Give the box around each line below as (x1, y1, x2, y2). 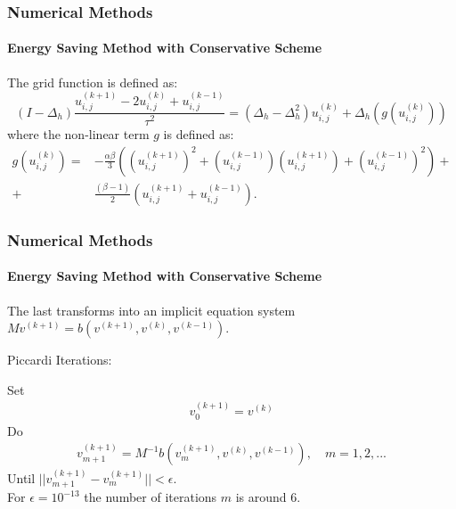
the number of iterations (84, 488, 217, 506)
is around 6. (235, 488, 301, 506)
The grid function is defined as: (7, 72, 178, 91)
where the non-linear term (7, 124, 150, 143)
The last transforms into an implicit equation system (7, 300, 296, 319)
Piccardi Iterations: (7, 350, 112, 369)
